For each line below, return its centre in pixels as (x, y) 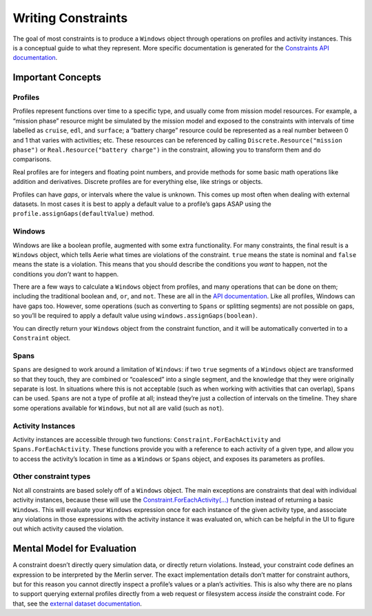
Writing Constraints (70, 18)
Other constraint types (52, 477)
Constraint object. (42, 338)
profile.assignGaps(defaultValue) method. (83, 214)
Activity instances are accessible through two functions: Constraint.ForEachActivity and (147, 439)
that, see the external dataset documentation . (77, 604)
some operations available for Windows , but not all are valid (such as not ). (118, 408)
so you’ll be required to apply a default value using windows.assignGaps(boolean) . (135, 316)
